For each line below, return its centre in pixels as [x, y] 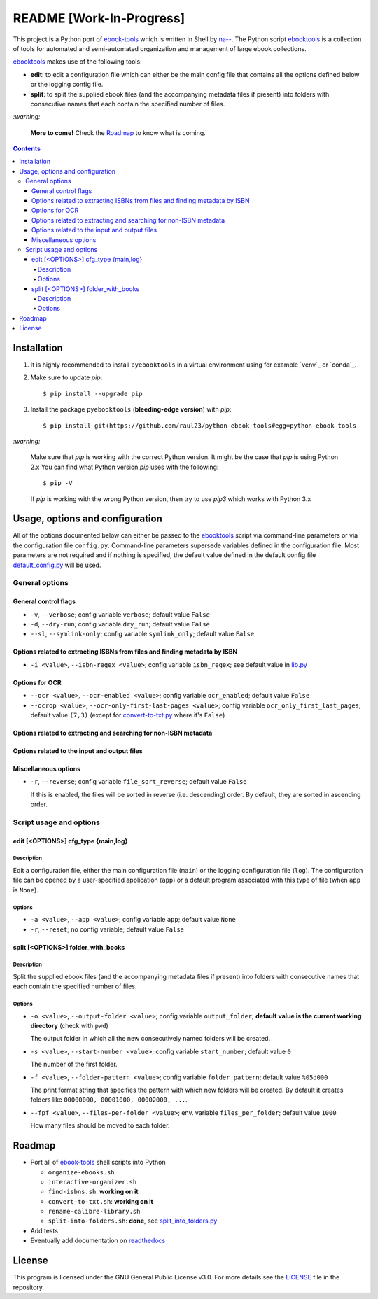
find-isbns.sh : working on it [93, 1192]
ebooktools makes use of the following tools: [78, 62]
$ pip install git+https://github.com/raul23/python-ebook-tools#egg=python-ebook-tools [200, 426]
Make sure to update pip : [66, 377]
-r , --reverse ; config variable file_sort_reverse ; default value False [139, 782]
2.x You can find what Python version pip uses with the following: [125, 467]
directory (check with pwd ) [69, 1026]
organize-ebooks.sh [81, 1172]
